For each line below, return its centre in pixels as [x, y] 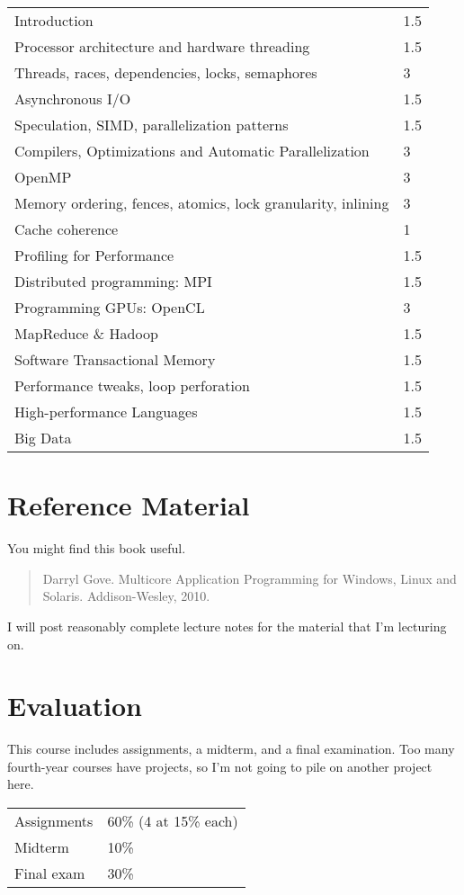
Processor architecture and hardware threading [162, 46]
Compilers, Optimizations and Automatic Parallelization [192, 151]
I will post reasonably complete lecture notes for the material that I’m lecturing [227, 626]
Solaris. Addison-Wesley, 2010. [126, 596]
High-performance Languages [106, 412]
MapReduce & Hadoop [86, 333]
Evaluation [75, 706]
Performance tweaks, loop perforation [132, 385]
